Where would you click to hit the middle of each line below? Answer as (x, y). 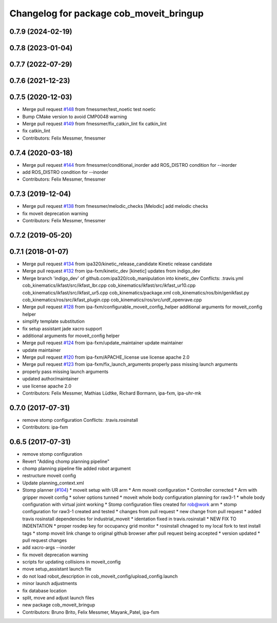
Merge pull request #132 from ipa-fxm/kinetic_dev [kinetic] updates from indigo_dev (111, 271)
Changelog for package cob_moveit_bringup (107, 13)
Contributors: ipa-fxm (45, 427)
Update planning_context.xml (53, 483)
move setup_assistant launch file (57, 569)
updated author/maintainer (51, 379)
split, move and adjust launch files (58, 598)
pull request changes (45, 540)
